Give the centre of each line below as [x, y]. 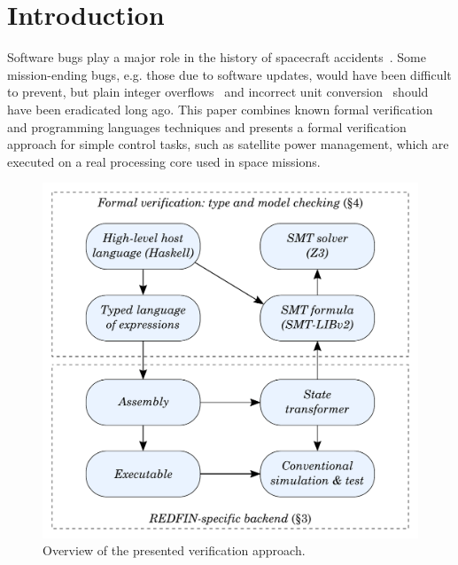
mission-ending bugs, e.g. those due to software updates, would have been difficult [229, 74]
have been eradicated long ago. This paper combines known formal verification [220, 109]
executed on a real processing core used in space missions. [164, 161]
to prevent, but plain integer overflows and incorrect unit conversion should [218, 92]
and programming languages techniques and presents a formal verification [207, 126]
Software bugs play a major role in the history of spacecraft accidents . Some [217, 57]
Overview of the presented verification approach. [174, 550]
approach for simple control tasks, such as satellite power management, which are [228, 144]
